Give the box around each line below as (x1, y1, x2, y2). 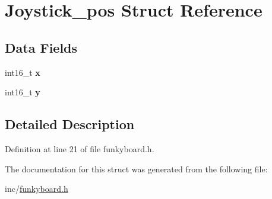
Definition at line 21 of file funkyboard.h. (5, 142, 154, 155)
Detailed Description (5, 115, 135, 133)
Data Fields (5, 38, 78, 56)
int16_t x (5, 66, 40, 78)
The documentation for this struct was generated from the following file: (5, 162, 268, 175)
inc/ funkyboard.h (5, 182, 68, 195)
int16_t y (5, 86, 40, 98)
